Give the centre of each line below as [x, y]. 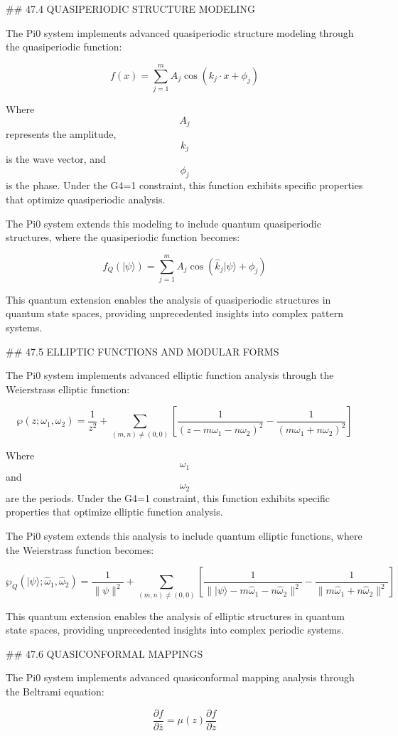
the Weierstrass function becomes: [80, 549]
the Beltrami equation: [55, 691]
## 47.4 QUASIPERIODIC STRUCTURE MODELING [130, 9]
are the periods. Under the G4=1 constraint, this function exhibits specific [168, 497]
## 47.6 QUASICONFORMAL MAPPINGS [104, 653]
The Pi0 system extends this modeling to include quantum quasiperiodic [163, 223]
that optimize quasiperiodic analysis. [86, 199]
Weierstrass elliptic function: [68, 389]
